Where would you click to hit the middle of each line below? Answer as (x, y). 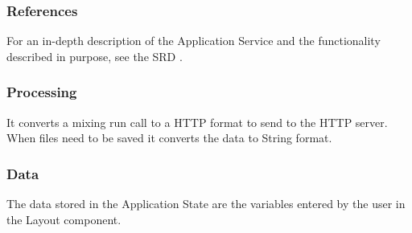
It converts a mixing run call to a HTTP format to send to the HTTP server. (197, 122)
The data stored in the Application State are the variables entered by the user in (206, 204)
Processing (42, 92)
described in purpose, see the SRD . (95, 56)
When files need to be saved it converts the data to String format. (169, 138)
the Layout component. (64, 219)
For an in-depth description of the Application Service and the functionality (194, 41)
